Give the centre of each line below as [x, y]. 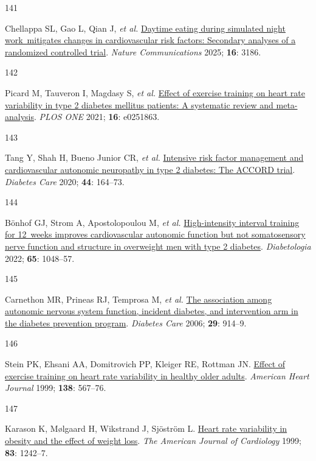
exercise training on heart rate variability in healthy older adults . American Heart [157, 375]
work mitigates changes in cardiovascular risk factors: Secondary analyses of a [150, 40]
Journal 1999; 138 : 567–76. [56, 388]
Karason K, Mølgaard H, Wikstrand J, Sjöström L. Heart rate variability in [146, 428]
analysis [19, 117]
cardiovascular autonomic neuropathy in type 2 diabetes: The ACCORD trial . [150, 169]
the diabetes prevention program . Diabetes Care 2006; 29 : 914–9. [126, 322]
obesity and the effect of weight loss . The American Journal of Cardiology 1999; [153, 441]
